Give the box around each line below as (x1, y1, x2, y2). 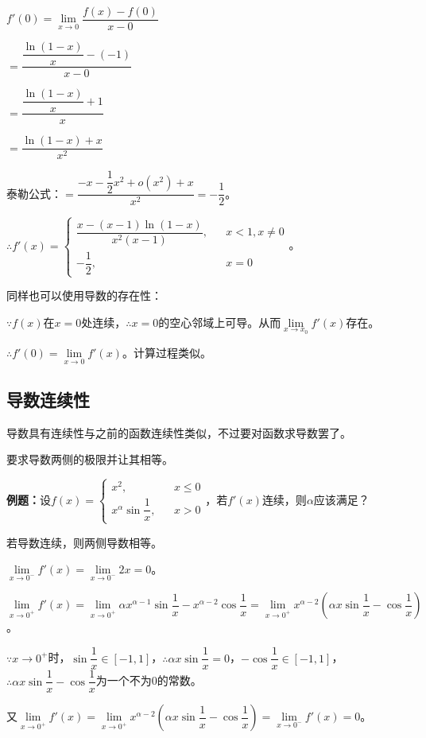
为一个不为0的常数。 (95, 672, 202, 689)
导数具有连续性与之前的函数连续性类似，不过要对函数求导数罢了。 (6, 424, 351, 441)
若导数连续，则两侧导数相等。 (6, 534, 162, 550)
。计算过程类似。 (122, 344, 211, 361)
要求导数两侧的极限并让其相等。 (6, 451, 173, 468)
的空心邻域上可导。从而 (158, 313, 281, 330)
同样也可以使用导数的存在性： (6, 287, 162, 304)
